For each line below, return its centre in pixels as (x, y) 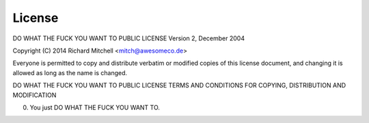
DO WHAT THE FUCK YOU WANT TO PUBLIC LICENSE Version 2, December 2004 (129, 38)
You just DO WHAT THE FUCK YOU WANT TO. (95, 107)
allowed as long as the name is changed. (70, 72)
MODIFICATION (35, 95)
